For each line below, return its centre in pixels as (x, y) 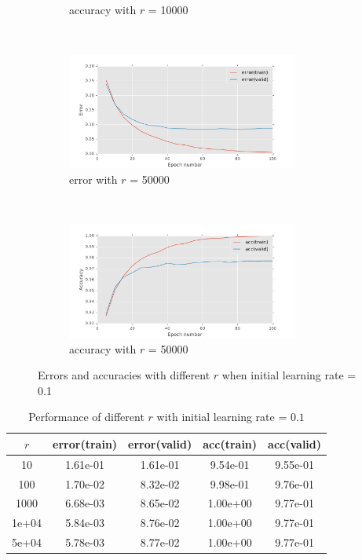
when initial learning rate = (289, 375)
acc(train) (230, 443)
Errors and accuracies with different (124, 375)
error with (93, 179)
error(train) (85, 443)
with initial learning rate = (222, 417)
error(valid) (160, 443)
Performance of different (86, 417)
